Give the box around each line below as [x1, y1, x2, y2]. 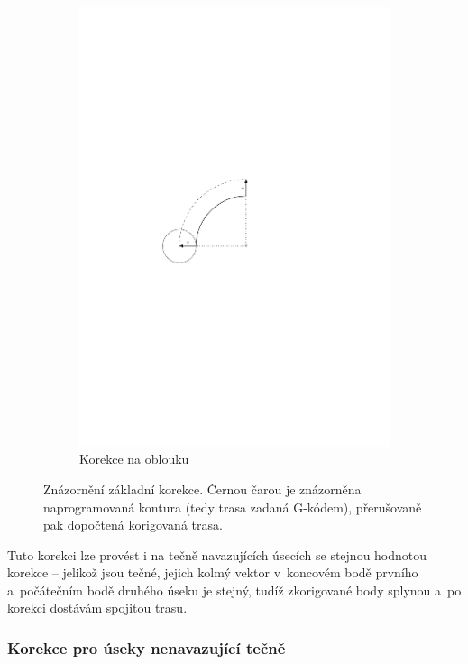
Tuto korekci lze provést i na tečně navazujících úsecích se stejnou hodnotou [7, 545, 427, 564]
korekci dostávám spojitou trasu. [7, 598, 188, 617]
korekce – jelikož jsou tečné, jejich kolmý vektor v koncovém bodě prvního [7, 563, 418, 582]
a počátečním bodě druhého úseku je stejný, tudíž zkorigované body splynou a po [7, 580, 462, 599]
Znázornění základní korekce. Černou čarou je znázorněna [43, 479, 362, 498]
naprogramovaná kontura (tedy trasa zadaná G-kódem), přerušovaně [43, 497, 422, 516]
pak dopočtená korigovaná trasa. [43, 515, 223, 534]
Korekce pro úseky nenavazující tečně [7, 637, 286, 659]
